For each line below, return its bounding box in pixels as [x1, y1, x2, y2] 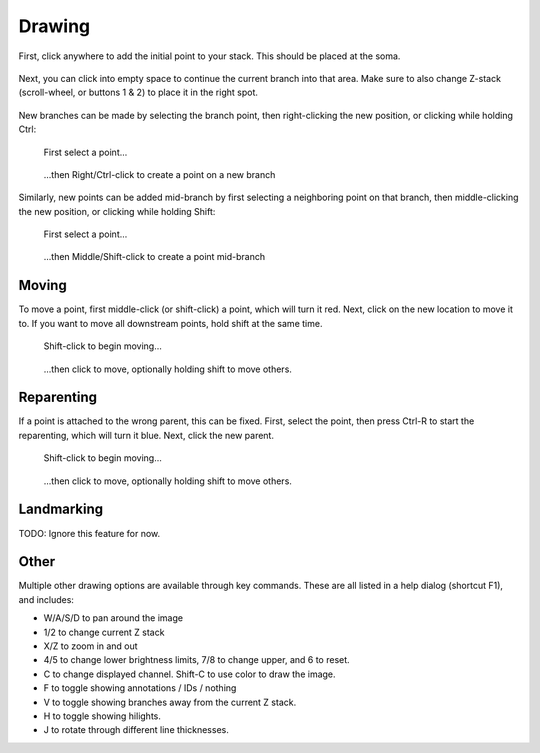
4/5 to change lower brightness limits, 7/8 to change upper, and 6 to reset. [43, 654, 350, 666]
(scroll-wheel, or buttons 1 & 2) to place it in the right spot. [18, 86, 259, 99]
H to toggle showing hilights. [43, 710, 162, 722]
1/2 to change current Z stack [43, 626, 165, 638]
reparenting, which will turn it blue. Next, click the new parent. [18, 429, 275, 441]
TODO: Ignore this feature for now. [18, 527, 161, 539]
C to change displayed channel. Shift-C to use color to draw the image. [43, 668, 336, 680]
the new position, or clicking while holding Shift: [18, 205, 216, 217]
